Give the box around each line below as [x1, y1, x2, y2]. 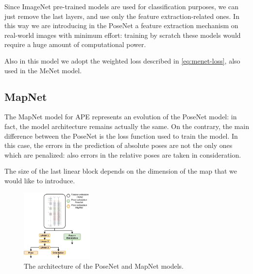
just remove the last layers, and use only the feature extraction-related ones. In [4, 11, 239, 21]
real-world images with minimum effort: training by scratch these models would [4, 30, 241, 40]
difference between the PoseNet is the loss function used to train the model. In [4, 130, 238, 141]
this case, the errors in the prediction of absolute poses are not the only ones [4, 140, 233, 150]
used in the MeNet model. [4, 65, 82, 75]
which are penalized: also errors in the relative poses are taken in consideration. [4, 149, 241, 160]
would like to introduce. [4, 175, 75, 185]
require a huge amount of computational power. [4, 39, 146, 49]
